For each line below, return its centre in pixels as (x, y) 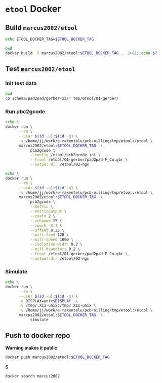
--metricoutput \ (48, 212)
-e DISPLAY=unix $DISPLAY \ (48, 301)
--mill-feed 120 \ (50, 235)
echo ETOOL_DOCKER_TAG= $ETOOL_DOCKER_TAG (50, 39)
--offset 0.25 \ (47, 230)
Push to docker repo (38, 336)
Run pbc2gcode (25, 111)
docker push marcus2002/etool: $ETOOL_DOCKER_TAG (57, 357)
